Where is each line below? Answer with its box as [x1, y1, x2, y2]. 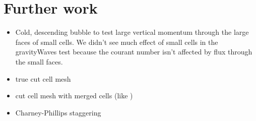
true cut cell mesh [15, 73, 71, 84]
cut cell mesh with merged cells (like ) [15, 90, 133, 101]
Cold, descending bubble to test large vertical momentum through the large [15, 27, 249, 37]
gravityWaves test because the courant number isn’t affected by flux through [15, 46, 252, 57]
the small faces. [15, 56, 63, 67]
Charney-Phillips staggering [15, 107, 101, 117]
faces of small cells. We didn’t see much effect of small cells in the [15, 36, 218, 47]
